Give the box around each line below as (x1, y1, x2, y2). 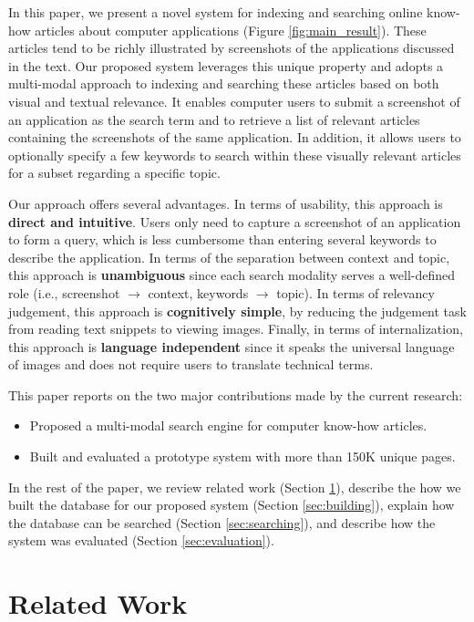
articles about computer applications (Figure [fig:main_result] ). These (35, 20, 427, 39)
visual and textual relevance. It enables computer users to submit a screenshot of (8, 91, 460, 110)
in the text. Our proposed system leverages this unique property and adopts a (8, 56, 444, 75)
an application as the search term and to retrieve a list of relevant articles (8, 109, 420, 129)
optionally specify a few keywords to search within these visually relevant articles (8, 145, 461, 164)
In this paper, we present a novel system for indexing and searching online (8, 3, 423, 21)
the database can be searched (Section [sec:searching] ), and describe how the (8, 513, 436, 532)
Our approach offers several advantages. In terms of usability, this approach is (8, 193, 443, 213)
